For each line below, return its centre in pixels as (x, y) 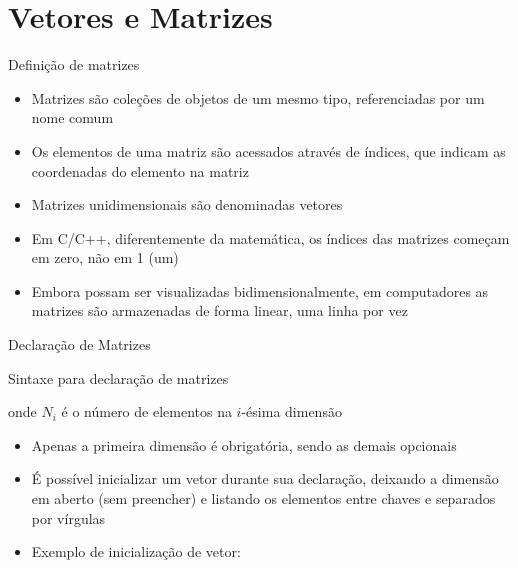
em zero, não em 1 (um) (105, 257)
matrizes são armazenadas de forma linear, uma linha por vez (219, 310)
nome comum (72, 117)
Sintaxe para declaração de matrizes (118, 377)
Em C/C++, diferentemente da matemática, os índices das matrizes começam (270, 237)
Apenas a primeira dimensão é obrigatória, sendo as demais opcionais (244, 444)
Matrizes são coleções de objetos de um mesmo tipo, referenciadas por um (258, 97)
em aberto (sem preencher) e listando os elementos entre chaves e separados (263, 498)
